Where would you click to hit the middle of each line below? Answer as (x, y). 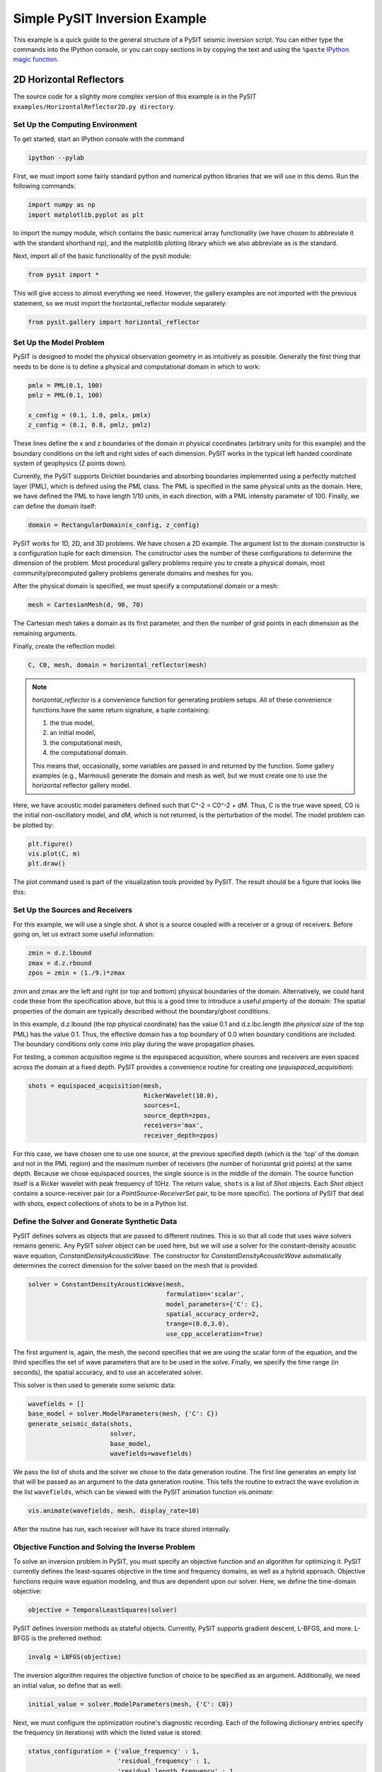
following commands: (44, 186)
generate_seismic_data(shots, (80, 1424)
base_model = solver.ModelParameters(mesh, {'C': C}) (123, 1414)
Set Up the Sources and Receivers (73, 910)
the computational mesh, (86, 742)
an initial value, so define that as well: (68, 1685)
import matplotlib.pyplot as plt (86, 215)
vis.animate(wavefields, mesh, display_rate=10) (114, 1510)
